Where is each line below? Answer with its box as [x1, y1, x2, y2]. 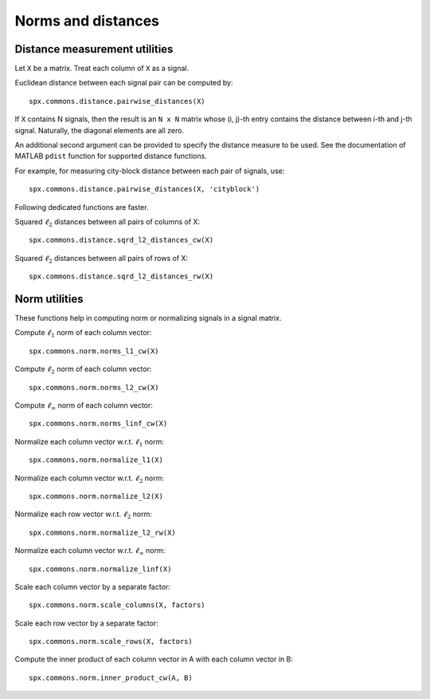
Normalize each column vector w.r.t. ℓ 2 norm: [14, 473, 165, 484]
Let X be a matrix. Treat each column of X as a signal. [14, 64, 190, 73]
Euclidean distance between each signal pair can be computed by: [14, 78, 233, 88]
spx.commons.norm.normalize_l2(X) [29, 492, 163, 500]
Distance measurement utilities [14, 42, 174, 56]
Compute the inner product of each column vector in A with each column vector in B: [14, 654, 294, 664]
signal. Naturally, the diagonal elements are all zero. [14, 125, 185, 135]
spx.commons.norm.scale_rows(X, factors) [29, 637, 193, 646]
